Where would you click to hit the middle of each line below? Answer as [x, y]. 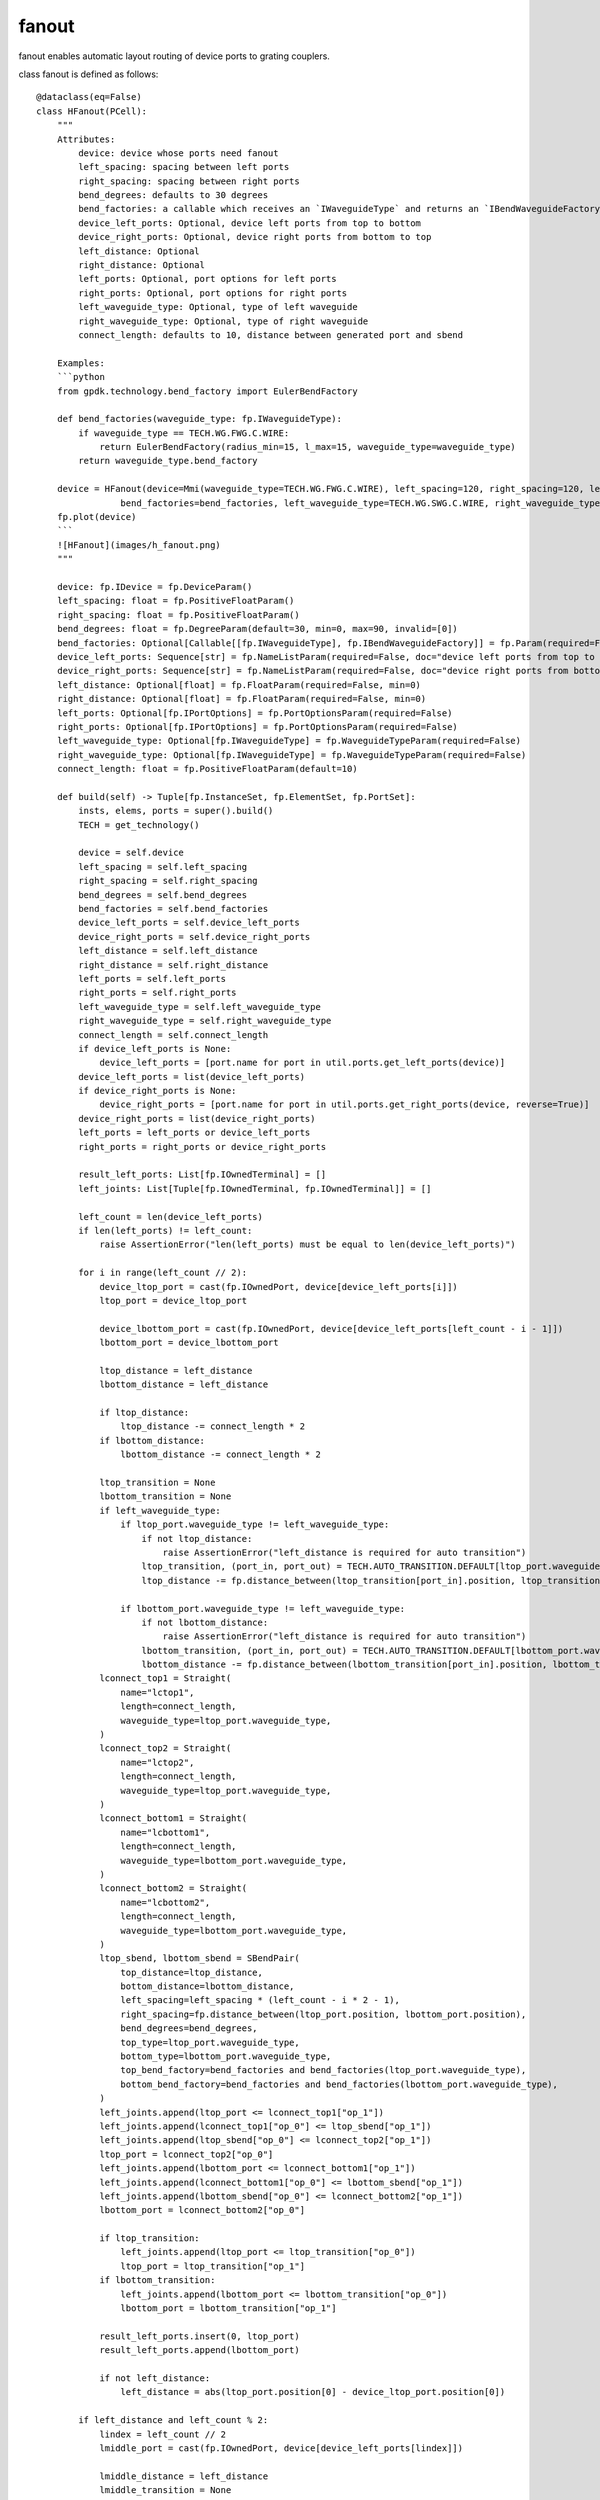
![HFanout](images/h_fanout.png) [139, 544]
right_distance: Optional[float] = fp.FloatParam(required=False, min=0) [241, 699]
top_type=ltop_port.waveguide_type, [210, 2042]
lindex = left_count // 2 [163, 2434]
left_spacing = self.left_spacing [163, 866]
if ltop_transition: [149, 2238]
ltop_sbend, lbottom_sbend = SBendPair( [199, 1958]
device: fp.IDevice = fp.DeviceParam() [154, 586]
